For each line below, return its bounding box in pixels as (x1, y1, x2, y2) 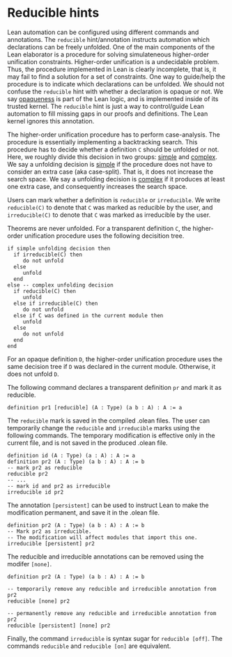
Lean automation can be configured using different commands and (7, 28, 199, 36)
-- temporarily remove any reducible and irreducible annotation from (7, 585, 217, 592)
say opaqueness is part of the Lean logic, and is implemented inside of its (7, 94, 219, 103)
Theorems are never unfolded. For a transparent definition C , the (7, 224, 192, 232)
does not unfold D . (7, 370, 59, 378)
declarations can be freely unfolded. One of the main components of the (7, 43, 215, 51)
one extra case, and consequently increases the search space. (7, 182, 188, 190)
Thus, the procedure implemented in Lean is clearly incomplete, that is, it (7, 65, 217, 73)
